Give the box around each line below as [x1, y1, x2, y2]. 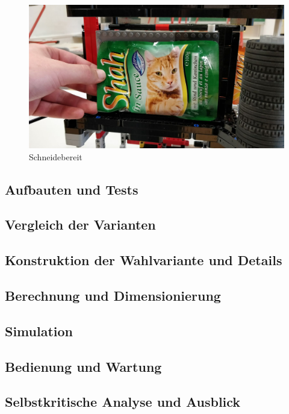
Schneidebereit [29, 150, 82, 163]
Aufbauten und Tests [5, 180, 138, 198]
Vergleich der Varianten [5, 215, 156, 234]
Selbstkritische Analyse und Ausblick [5, 392, 241, 411]
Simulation [5, 321, 73, 340]
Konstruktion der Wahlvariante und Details [5, 251, 282, 269]
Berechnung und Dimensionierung [5, 286, 221, 304]
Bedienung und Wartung [5, 357, 162, 375]
